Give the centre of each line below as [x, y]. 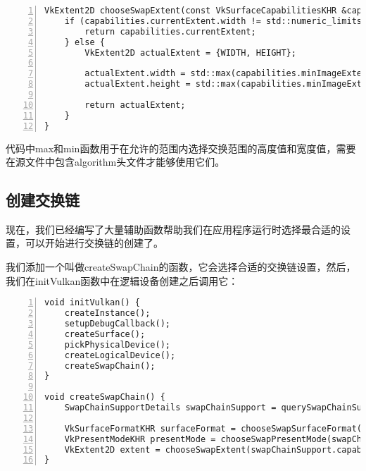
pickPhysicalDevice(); [117, 344]
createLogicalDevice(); [120, 355]
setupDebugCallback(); [117, 324]
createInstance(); [107, 313]
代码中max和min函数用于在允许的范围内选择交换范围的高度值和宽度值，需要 [181, 148]
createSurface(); [105, 334]
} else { [84, 42]
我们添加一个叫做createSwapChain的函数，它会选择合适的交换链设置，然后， [181, 267]
